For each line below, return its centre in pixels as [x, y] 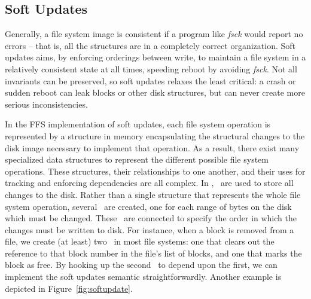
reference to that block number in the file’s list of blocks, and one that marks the [153, 253]
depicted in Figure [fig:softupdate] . [69, 288]
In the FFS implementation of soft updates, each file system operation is [138, 124]
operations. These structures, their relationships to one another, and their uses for [155, 171]
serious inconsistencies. [46, 104]
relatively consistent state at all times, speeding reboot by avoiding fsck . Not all [151, 68]
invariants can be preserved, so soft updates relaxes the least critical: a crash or [150, 80]
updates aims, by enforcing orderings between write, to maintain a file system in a [155, 57]
